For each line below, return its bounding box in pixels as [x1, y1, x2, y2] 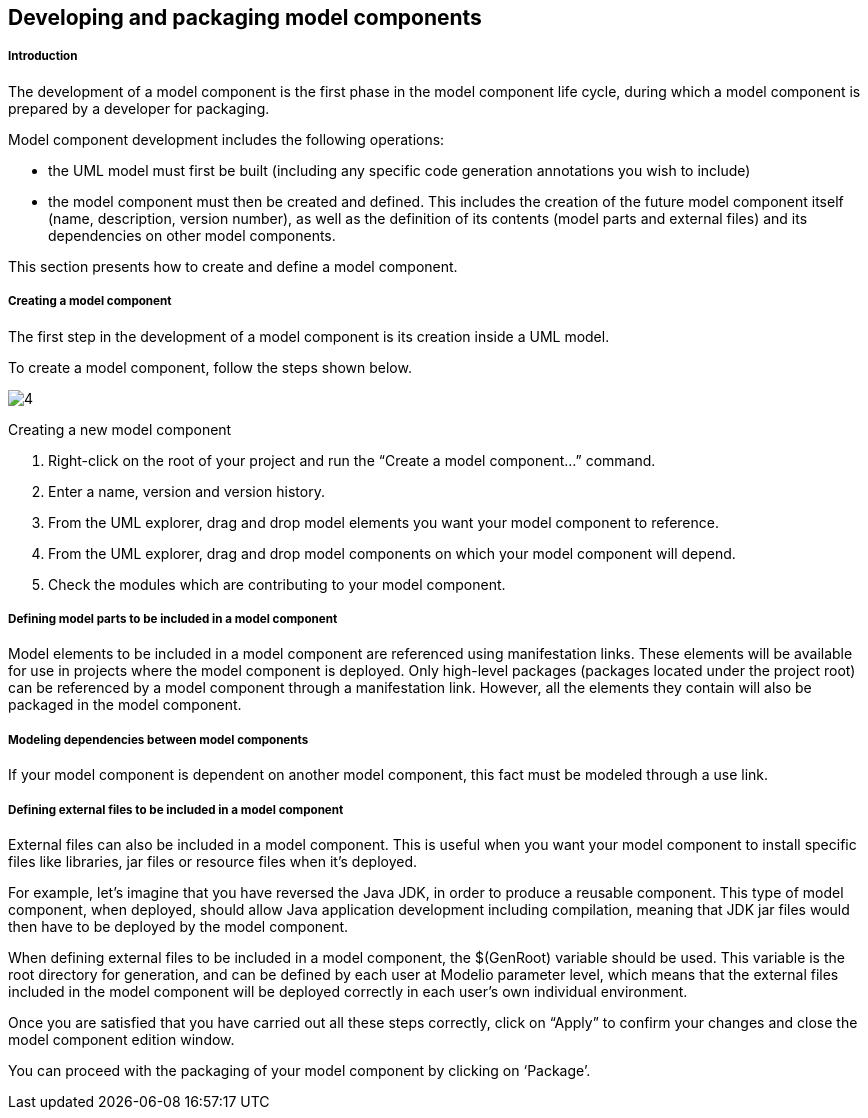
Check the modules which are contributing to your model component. [48, 575, 506, 593]
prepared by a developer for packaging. [8, 99, 270, 117]
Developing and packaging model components [8, 5, 482, 30]
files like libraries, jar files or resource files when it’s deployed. [8, 852, 418, 870]
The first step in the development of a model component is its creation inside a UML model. [8, 327, 610, 345]
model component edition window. [8, 1030, 235, 1048]
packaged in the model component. [8, 696, 242, 714]
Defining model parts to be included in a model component [8, 611, 338, 626]
